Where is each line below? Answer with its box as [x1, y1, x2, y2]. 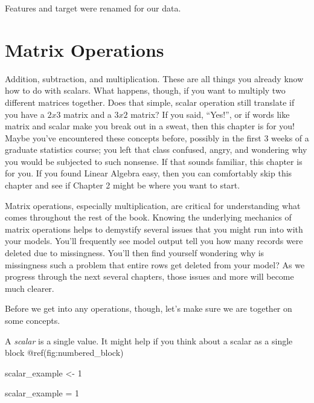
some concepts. [5, 314, 60, 326]
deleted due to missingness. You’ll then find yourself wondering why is [5, 247, 264, 259]
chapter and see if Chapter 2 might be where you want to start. [5, 179, 240, 192]
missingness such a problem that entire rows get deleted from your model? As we [5, 258, 305, 271]
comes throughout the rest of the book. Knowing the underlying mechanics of [5, 211, 292, 224]
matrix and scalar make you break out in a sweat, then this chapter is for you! [5, 120, 295, 132]
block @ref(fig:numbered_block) [5, 346, 124, 359]
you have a [5, 108, 45, 120]
